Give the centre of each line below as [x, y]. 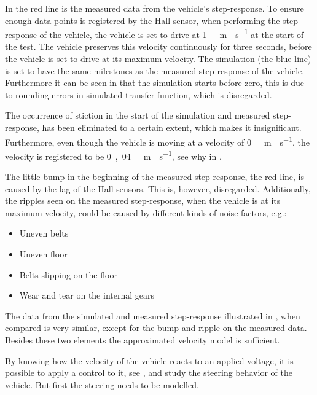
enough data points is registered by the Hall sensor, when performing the [143, 20]
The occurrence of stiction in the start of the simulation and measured [138, 115]
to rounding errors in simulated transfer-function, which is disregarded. [139, 94]
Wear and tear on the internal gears [87, 295]
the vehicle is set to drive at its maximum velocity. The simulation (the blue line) [158, 59]
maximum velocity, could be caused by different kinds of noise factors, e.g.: [146, 212]
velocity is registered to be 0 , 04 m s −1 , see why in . [113, 155]
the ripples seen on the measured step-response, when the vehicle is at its [143, 201]
